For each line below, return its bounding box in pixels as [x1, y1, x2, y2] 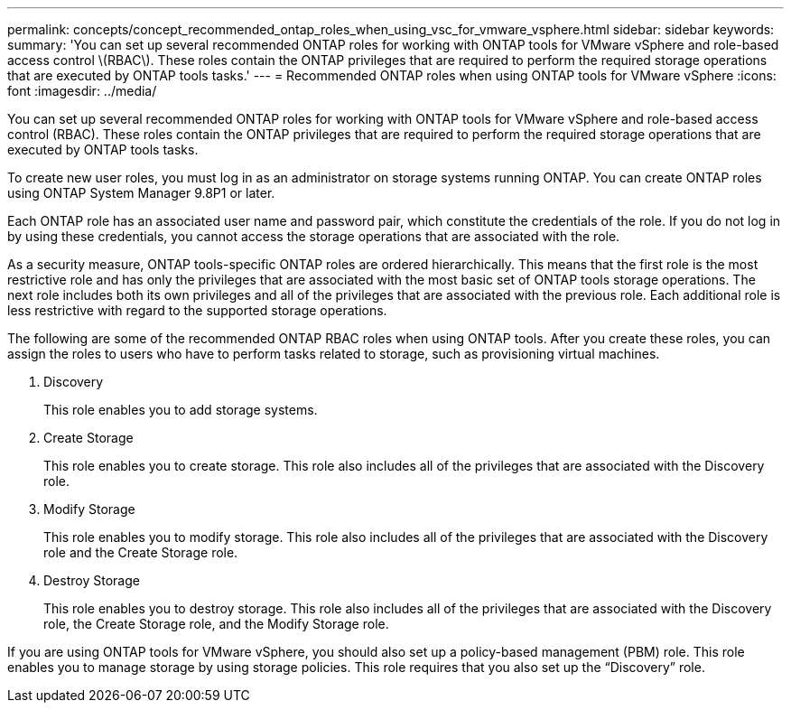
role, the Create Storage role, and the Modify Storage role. [43, 616, 389, 631]
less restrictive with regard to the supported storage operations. [7, 303, 387, 318]
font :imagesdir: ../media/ [7, 83, 157, 98]
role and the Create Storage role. [43, 545, 238, 560]
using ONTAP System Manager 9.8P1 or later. [7, 185, 275, 201]
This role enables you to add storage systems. [43, 402, 318, 417]
